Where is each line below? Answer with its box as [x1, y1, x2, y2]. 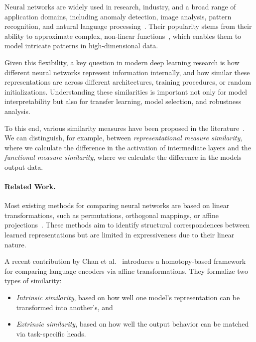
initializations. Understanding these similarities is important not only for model [4, 86, 247, 97]
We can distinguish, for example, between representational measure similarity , [4, 132, 243, 143]
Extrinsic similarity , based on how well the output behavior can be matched [16, 319, 249, 329]
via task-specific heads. [16, 328, 86, 339]
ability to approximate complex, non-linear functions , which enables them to [4, 30, 242, 41]
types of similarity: [4, 275, 62, 286]
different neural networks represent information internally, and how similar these [4, 67, 250, 77]
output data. [4, 161, 43, 172]
